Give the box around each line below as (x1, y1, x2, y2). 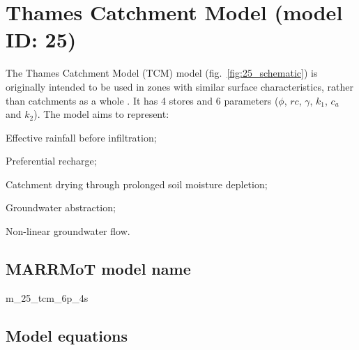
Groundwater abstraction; (6, 200, 116, 215)
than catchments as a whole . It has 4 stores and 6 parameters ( (6, 93, 279, 107)
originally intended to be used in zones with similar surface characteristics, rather (6, 79, 353, 93)
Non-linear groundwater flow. (6, 224, 130, 238)
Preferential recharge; (6, 153, 97, 168)
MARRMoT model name (6, 258, 191, 280)
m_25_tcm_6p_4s (6, 290, 89, 305)
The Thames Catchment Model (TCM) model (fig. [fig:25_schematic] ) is (6, 66, 318, 80)
